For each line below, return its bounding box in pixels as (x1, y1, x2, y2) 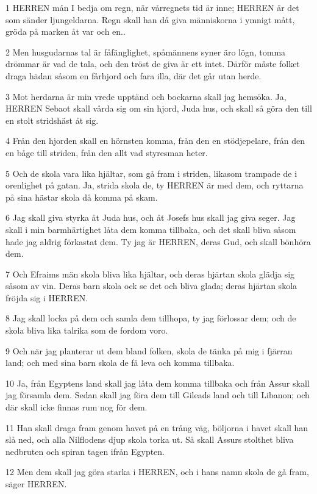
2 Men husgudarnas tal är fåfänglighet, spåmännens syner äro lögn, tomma (5, 45, 286, 58)
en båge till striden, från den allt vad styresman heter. (5, 146, 208, 159)
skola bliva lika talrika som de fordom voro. (5, 324, 168, 337)
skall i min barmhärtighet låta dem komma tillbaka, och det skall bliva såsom (5, 223, 296, 235)
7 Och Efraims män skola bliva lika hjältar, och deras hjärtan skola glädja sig (5, 267, 295, 280)
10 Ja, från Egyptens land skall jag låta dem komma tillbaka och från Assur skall (5, 376, 310, 389)
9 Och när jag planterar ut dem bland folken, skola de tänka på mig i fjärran (5, 344, 293, 357)
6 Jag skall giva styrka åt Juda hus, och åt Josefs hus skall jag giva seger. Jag (5, 211, 296, 224)
